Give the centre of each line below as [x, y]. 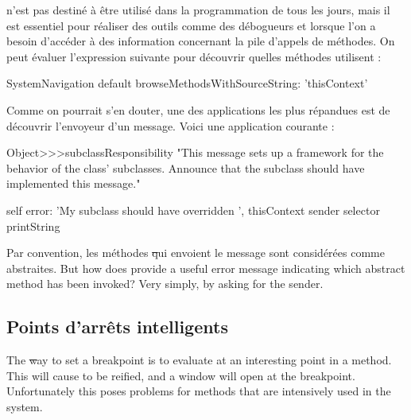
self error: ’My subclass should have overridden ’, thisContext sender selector [193, 210]
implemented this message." [74, 183]
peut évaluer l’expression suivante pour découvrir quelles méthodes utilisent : [194, 56]
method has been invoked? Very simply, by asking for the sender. [165, 284]
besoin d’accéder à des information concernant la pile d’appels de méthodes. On [201, 41]
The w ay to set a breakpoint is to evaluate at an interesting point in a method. [199, 360]
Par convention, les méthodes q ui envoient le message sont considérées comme [196, 253]
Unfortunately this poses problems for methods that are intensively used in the [199, 391]
